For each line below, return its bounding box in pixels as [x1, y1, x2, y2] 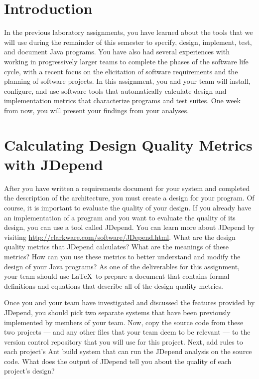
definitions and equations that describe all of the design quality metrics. [4, 280, 223, 291]
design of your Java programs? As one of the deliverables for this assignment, [4, 261, 240, 271]
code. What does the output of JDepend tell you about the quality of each [4, 356, 232, 366]
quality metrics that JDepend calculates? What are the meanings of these [4, 241, 229, 252]
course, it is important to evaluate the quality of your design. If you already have [4, 202, 252, 212]
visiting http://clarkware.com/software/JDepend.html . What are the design [4, 231, 236, 242]
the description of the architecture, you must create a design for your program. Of [4, 192, 255, 203]
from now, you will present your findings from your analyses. [4, 105, 189, 115]
